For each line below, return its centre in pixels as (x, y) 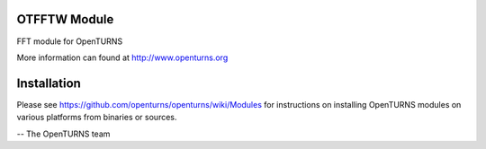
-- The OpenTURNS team (63, 134)
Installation (49, 83)
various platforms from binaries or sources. (97, 118)
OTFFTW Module (65, 19)
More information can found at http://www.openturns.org (122, 57)
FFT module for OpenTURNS (70, 41)
